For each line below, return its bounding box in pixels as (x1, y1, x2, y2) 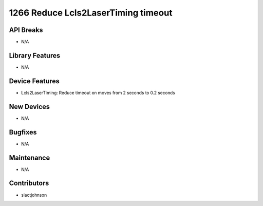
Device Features (9, 77, 60, 85)
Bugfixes (9, 128, 37, 136)
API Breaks (9, 26, 43, 34)
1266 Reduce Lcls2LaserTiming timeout (9, 7, 172, 18)
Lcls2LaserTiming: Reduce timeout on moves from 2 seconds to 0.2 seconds (21, 90, 175, 95)
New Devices (9, 102, 50, 111)
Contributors (9, 179, 49, 187)
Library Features (9, 51, 60, 59)
